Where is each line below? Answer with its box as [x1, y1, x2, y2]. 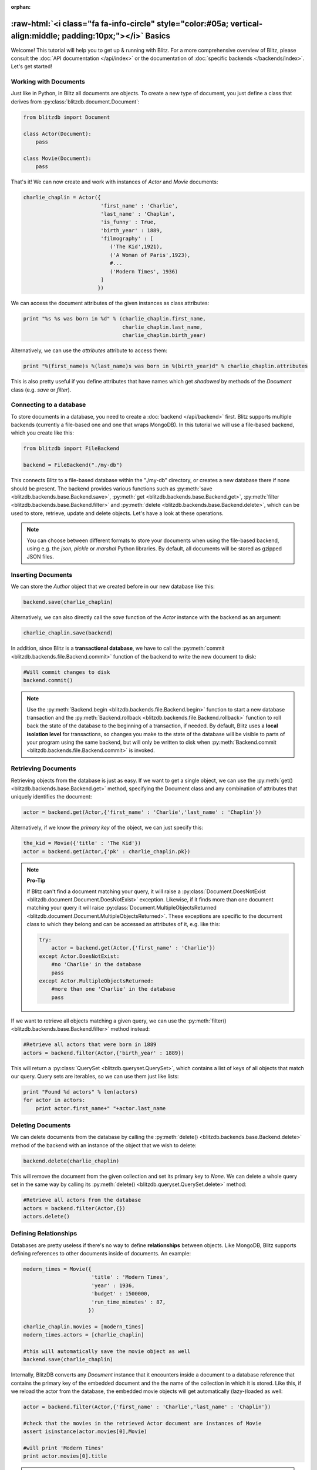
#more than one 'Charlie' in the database [51, 985, 176, 993]
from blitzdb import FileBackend [23, 445, 120, 452]
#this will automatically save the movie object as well [23, 1348, 191, 1355]
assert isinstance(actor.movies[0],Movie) [23, 1428, 147, 1435]
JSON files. [26, 553, 54, 560]
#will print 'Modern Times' [23, 1445, 104, 1452]
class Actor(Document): [23, 130, 92, 137]
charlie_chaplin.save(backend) [23, 630, 114, 636]
